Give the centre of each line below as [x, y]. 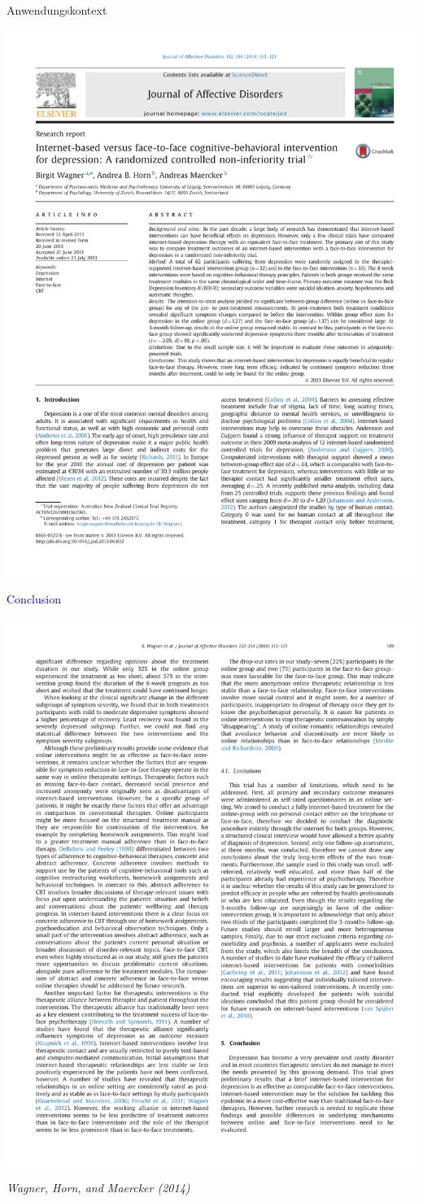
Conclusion [34, 599]
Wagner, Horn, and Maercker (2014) [98, 1188]
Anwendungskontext [57, 10]
